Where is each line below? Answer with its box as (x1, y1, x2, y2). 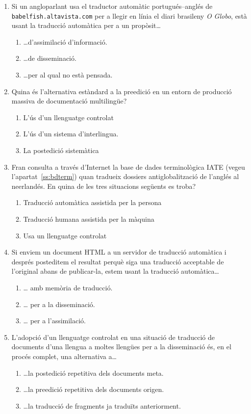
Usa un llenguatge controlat (23, 230, 107, 240)
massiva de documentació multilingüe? (11, 96, 127, 106)
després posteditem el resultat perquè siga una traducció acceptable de (11, 256, 224, 266)
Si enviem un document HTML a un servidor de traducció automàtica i (11, 247, 226, 257)
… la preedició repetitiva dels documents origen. (23, 384, 164, 394)
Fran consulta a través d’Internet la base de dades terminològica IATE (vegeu (11, 161, 245, 172)
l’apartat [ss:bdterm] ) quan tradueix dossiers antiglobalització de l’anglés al (11, 171, 239, 181)
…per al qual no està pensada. (23, 70, 113, 80)
